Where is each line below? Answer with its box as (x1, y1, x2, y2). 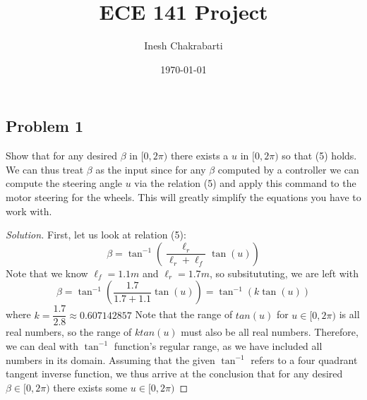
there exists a (170, 148, 229, 163)
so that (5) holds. (282, 148, 357, 163)
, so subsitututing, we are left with (209, 265, 359, 280)
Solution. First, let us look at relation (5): (6, 227, 186, 242)
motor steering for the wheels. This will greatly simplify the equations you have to (6, 189, 361, 204)
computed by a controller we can (217, 162, 359, 176)
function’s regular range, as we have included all (114, 338, 323, 353)
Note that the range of (135, 307, 233, 322)
